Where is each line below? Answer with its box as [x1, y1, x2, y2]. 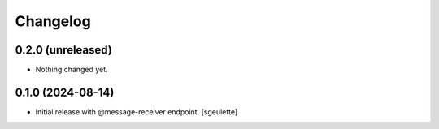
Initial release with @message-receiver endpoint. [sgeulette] [35, 106, 238, 117]
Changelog [15, 12, 91, 30]
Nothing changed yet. [35, 65, 109, 75]
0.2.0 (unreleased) [15, 43, 113, 57]
